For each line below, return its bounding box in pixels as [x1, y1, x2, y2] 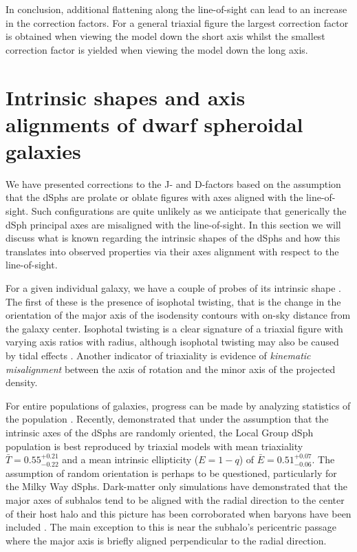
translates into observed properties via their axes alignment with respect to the [6, 244, 339, 258]
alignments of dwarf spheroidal [6, 109, 303, 138]
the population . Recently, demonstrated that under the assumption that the [6, 412, 329, 426]
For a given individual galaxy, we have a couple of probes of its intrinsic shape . [6, 281, 341, 295]
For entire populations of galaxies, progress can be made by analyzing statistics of [6, 398, 351, 412]
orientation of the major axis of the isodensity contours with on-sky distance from [6, 308, 351, 322]
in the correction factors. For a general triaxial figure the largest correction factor [6, 15, 349, 30]
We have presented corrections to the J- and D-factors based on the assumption [6, 176, 341, 191]
